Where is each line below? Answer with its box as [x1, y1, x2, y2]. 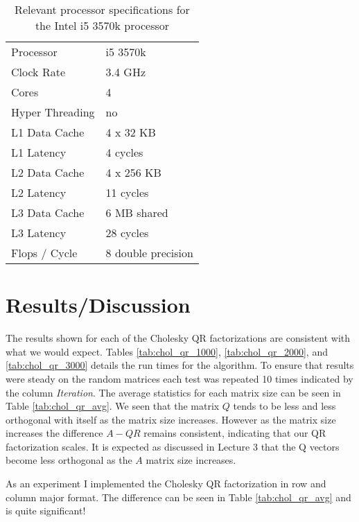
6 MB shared [105, 205, 168, 220]
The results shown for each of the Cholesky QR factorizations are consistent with [6, 331, 351, 345]
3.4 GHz [105, 64, 146, 80]
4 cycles [105, 144, 143, 160]
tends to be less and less [233, 399, 336, 413]
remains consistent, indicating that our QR [143, 426, 326, 440]
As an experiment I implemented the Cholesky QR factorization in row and [6, 476, 326, 491]
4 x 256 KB [105, 164, 161, 180]
